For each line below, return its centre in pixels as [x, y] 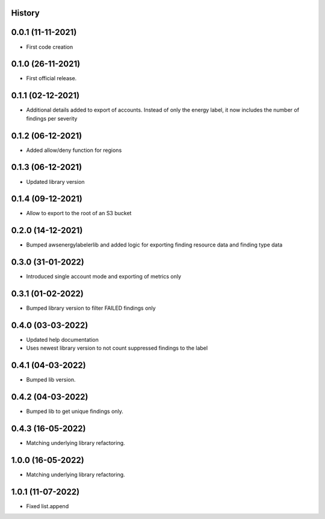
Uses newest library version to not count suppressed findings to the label [117, 348]
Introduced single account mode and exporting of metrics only [104, 277]
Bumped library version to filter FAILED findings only [91, 308]
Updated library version [55, 181]
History [26, 13]
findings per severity [52, 118]
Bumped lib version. [51, 380]
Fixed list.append [48, 506]
